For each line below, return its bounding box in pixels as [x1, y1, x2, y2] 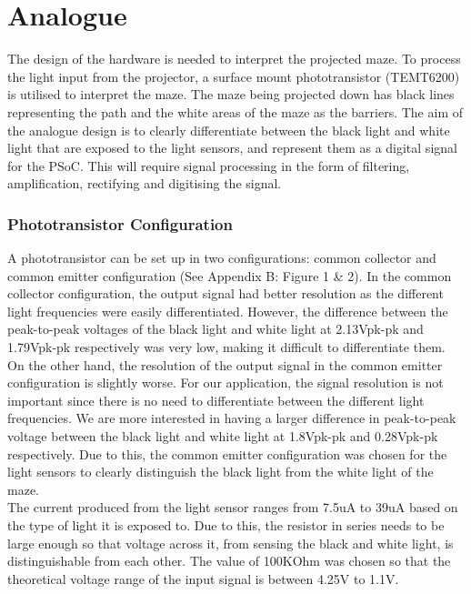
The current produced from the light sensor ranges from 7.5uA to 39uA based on [7, 498, 458, 517]
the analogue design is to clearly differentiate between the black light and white [7, 120, 450, 139]
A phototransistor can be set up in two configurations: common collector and [7, 248, 436, 267]
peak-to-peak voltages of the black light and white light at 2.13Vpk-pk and [7, 319, 424, 338]
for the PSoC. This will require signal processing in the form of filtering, [7, 156, 410, 175]
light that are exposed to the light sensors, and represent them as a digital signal [7, 138, 457, 157]
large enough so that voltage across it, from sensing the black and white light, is [7, 533, 454, 552]
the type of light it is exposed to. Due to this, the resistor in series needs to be [7, 516, 445, 534]
